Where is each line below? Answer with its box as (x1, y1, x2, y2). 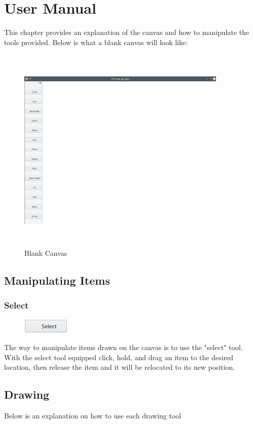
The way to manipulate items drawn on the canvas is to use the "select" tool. (4, 342, 243, 353)
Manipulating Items (4, 272, 110, 288)
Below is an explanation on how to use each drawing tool (4, 410, 182, 421)
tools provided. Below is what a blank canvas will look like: (4, 36, 188, 47)
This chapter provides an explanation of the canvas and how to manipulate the (4, 27, 249, 37)
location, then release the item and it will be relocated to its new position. (4, 362, 235, 372)
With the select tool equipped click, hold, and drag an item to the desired (4, 352, 234, 362)
